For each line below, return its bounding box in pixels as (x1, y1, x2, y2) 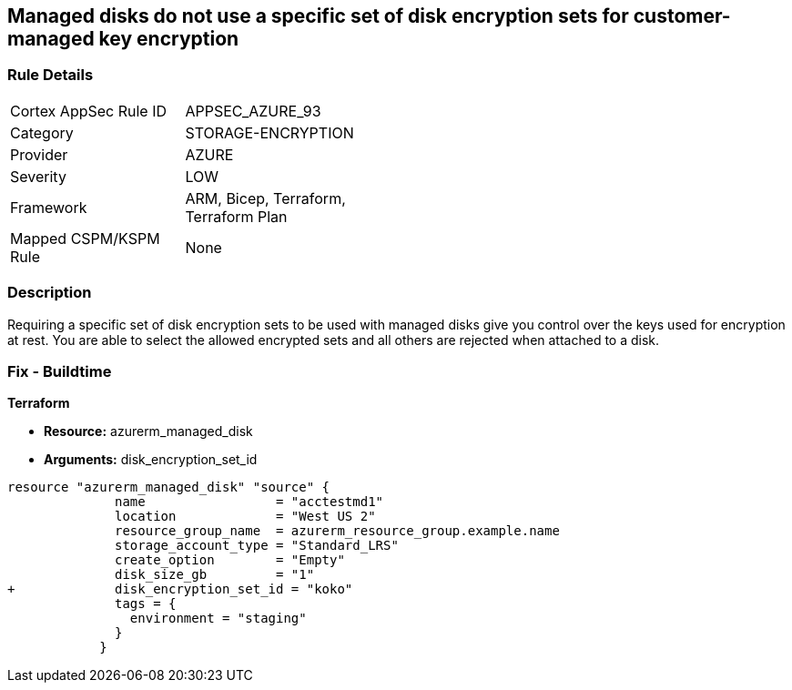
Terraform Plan (185, 207, 288, 226)
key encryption (98, 27, 239, 50)
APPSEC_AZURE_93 (185, 101, 321, 120)
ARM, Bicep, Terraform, (185, 188, 346, 208)
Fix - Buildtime (7, 361, 112, 381)
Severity (10, 167, 66, 186)
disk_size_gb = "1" (115, 567, 315, 583)
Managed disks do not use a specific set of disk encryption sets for (7, 5, 629, 27)
